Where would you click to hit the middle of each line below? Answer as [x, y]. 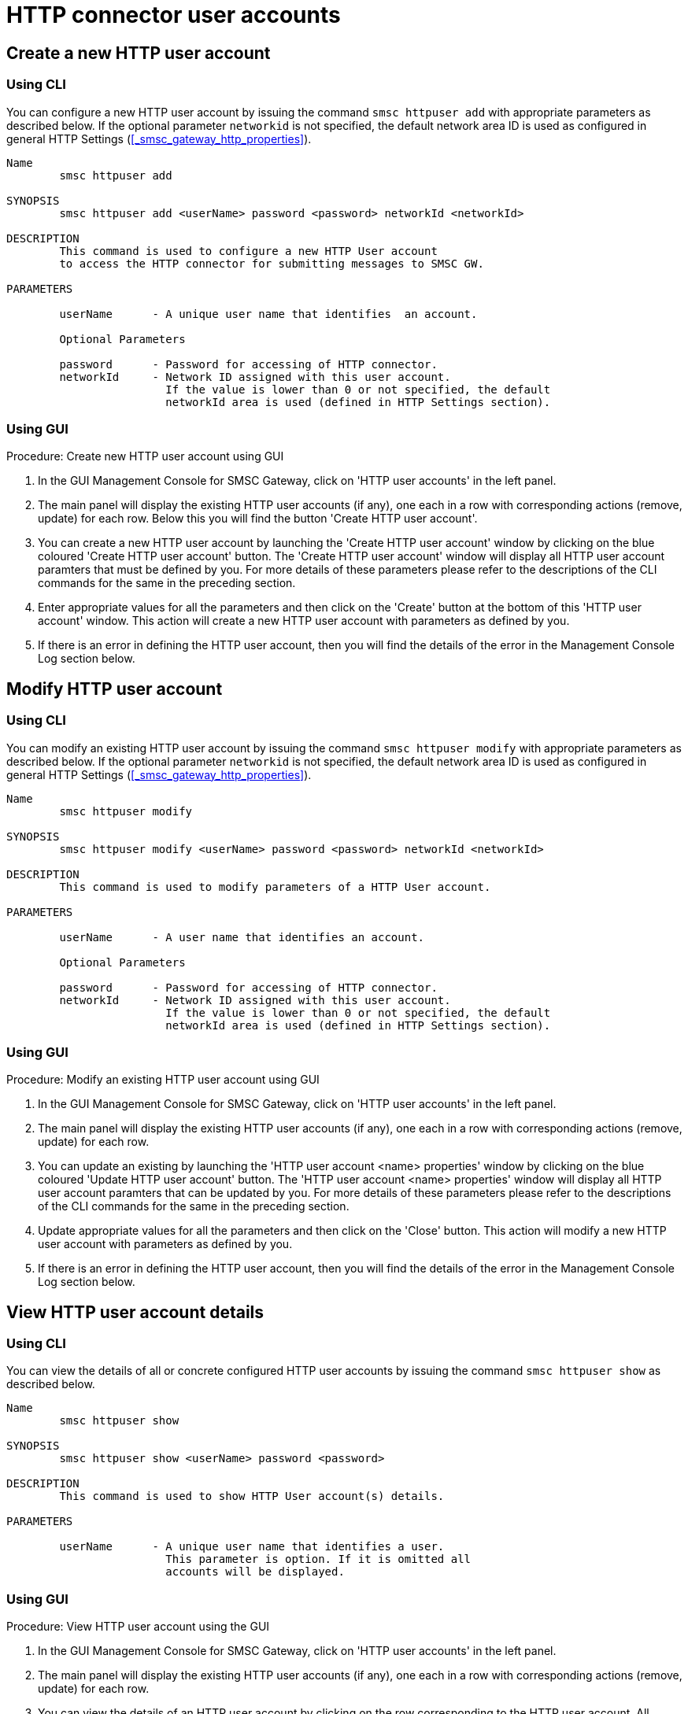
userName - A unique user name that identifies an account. [268, 314]
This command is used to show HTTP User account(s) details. [252, 1496]
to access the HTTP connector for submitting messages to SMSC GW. [272, 263]
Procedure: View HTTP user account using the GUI [138, 1627]
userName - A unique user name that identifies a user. [252, 1547]
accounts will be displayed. [255, 1572]
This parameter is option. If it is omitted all [318, 1559]
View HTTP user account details [135, 1312]
